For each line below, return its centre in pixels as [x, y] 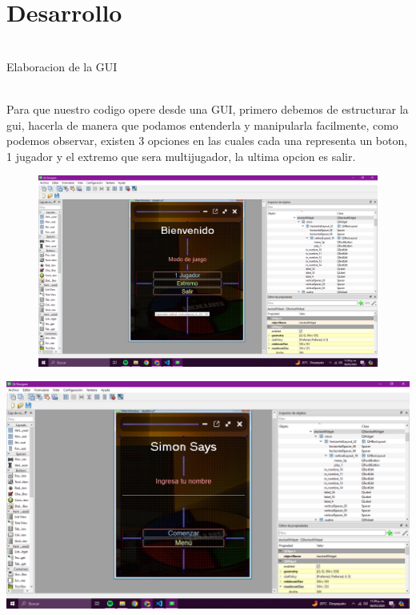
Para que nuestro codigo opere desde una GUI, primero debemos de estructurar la [208, 109]
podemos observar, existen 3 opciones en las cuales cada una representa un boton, [207, 141]
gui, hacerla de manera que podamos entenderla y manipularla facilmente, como [202, 125]
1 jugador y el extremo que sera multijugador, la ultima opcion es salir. [181, 156]
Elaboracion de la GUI [62, 66]
